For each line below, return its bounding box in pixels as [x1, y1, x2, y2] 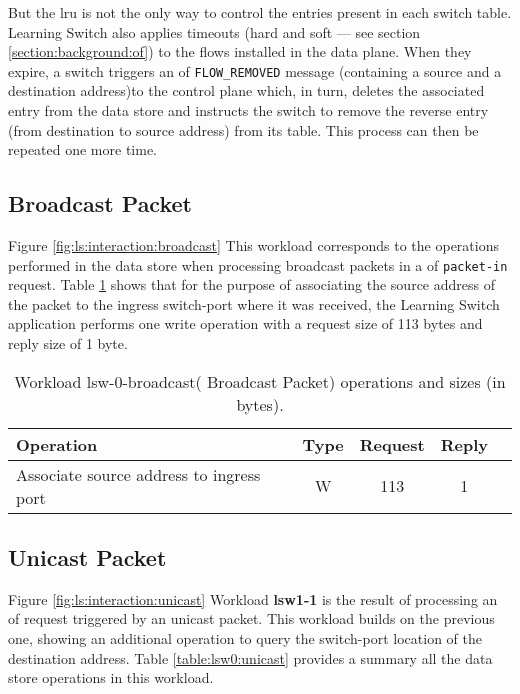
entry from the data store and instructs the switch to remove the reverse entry [8, 100, 489, 121]
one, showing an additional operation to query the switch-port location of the [8, 628, 482, 649]
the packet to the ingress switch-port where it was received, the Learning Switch [8, 293, 500, 314]
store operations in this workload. [8, 667, 214, 688]
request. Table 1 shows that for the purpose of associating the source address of [8, 274, 495, 295]
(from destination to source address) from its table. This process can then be [8, 119, 479, 140]
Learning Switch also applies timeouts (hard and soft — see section [8, 21, 421, 42]
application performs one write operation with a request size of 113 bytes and [8, 313, 483, 334]
